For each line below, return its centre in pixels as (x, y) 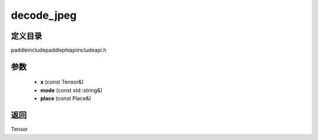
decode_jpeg (44, 15)
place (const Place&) (66, 98)
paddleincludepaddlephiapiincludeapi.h (59, 50)
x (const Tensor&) (62, 82)
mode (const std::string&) (72, 90)
